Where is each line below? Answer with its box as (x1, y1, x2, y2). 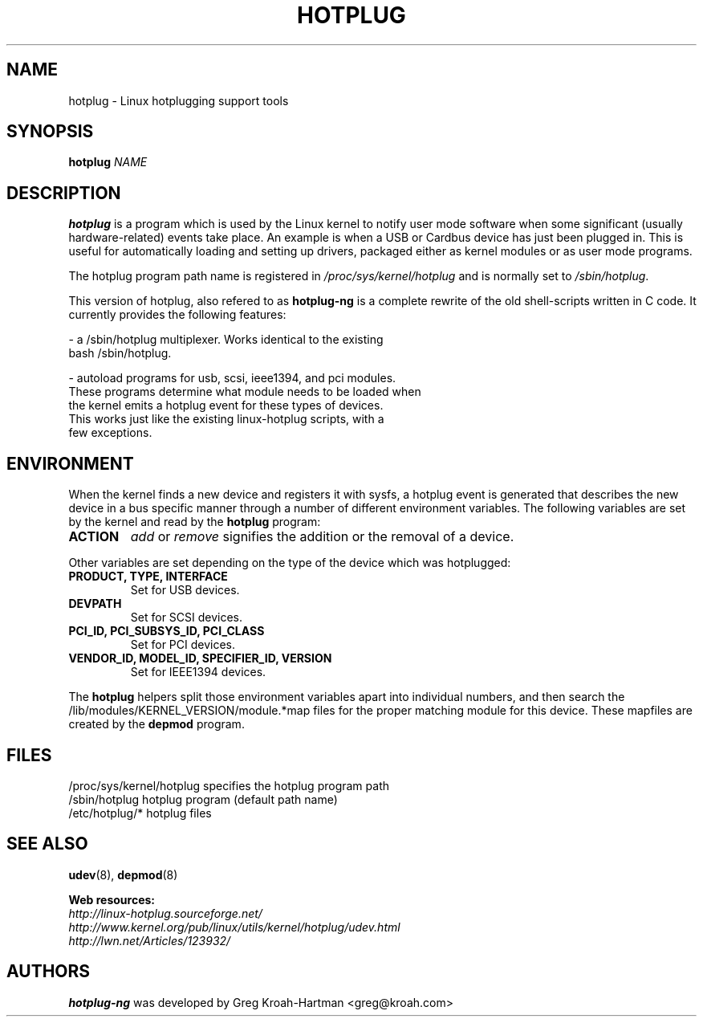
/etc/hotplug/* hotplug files (68, 805, 212, 820)
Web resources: (68, 892, 155, 907)
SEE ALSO (6, 833, 88, 854)
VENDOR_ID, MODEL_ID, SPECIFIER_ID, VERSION (68, 651, 332, 666)
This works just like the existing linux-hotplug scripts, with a (68, 412, 384, 426)
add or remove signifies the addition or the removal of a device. (130, 528, 514, 545)
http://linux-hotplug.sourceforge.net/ (68, 906, 262, 920)
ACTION (68, 528, 120, 545)
